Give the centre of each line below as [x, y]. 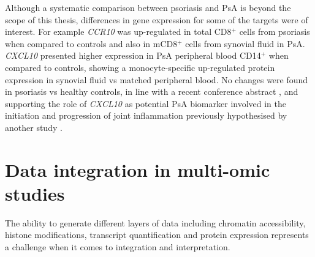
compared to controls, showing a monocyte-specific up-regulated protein [140, 67]
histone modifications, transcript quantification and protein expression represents [157, 235]
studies [35, 193]
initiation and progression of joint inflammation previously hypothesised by [146, 115]
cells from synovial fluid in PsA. [245, 43]
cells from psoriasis [275, 32]
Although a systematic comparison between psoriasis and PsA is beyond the [148, 7]
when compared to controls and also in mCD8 [91, 43]
